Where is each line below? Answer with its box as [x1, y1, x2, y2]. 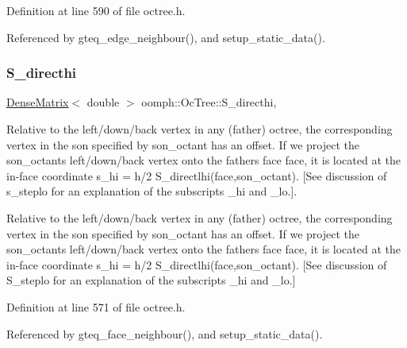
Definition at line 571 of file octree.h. [6, 298, 186, 315]
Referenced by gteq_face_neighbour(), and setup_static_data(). [6, 325, 323, 342]
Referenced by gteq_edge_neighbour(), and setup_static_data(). [6, 29, 325, 45]
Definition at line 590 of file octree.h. [6, 2, 186, 18]
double [86, 94, 120, 110]
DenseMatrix [6, 94, 69, 110]
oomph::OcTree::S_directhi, [141, 94, 277, 110]
